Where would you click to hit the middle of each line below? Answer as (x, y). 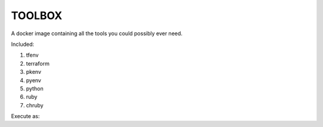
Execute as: (25, 116)
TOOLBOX (37, 16)
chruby (35, 105)
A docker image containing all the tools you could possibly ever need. (97, 33)
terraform (38, 63)
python (35, 88)
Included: (23, 44)
